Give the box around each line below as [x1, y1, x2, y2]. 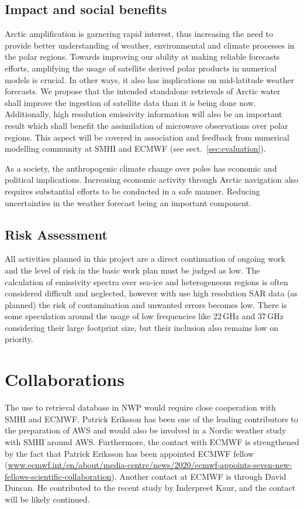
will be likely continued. [5, 493, 90, 505]
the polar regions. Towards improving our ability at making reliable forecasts [5, 50, 280, 63]
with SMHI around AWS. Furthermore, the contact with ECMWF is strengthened [5, 435, 299, 447]
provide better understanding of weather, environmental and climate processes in [5, 39, 295, 51]
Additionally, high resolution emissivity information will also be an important [5, 108, 282, 120]
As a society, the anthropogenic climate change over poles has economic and [5, 162, 277, 174]
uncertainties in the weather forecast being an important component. [5, 196, 251, 209]
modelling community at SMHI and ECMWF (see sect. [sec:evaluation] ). [5, 142, 266, 155]
